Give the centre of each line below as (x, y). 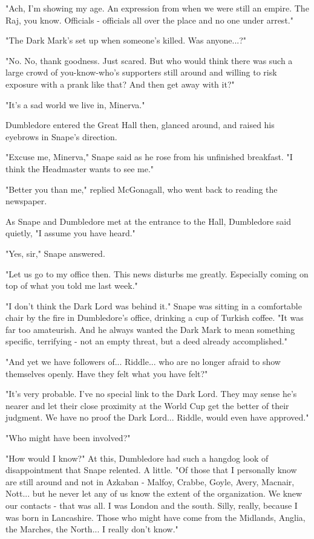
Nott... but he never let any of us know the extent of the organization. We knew (154, 493)
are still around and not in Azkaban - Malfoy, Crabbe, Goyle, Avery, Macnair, (150, 481)
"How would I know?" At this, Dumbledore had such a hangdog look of (137, 458)
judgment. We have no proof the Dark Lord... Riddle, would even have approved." (157, 417)
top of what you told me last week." (72, 286)
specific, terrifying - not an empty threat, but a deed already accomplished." (147, 341)
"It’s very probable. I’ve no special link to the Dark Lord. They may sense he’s (151, 394)
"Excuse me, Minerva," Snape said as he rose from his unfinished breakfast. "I (149, 157)
